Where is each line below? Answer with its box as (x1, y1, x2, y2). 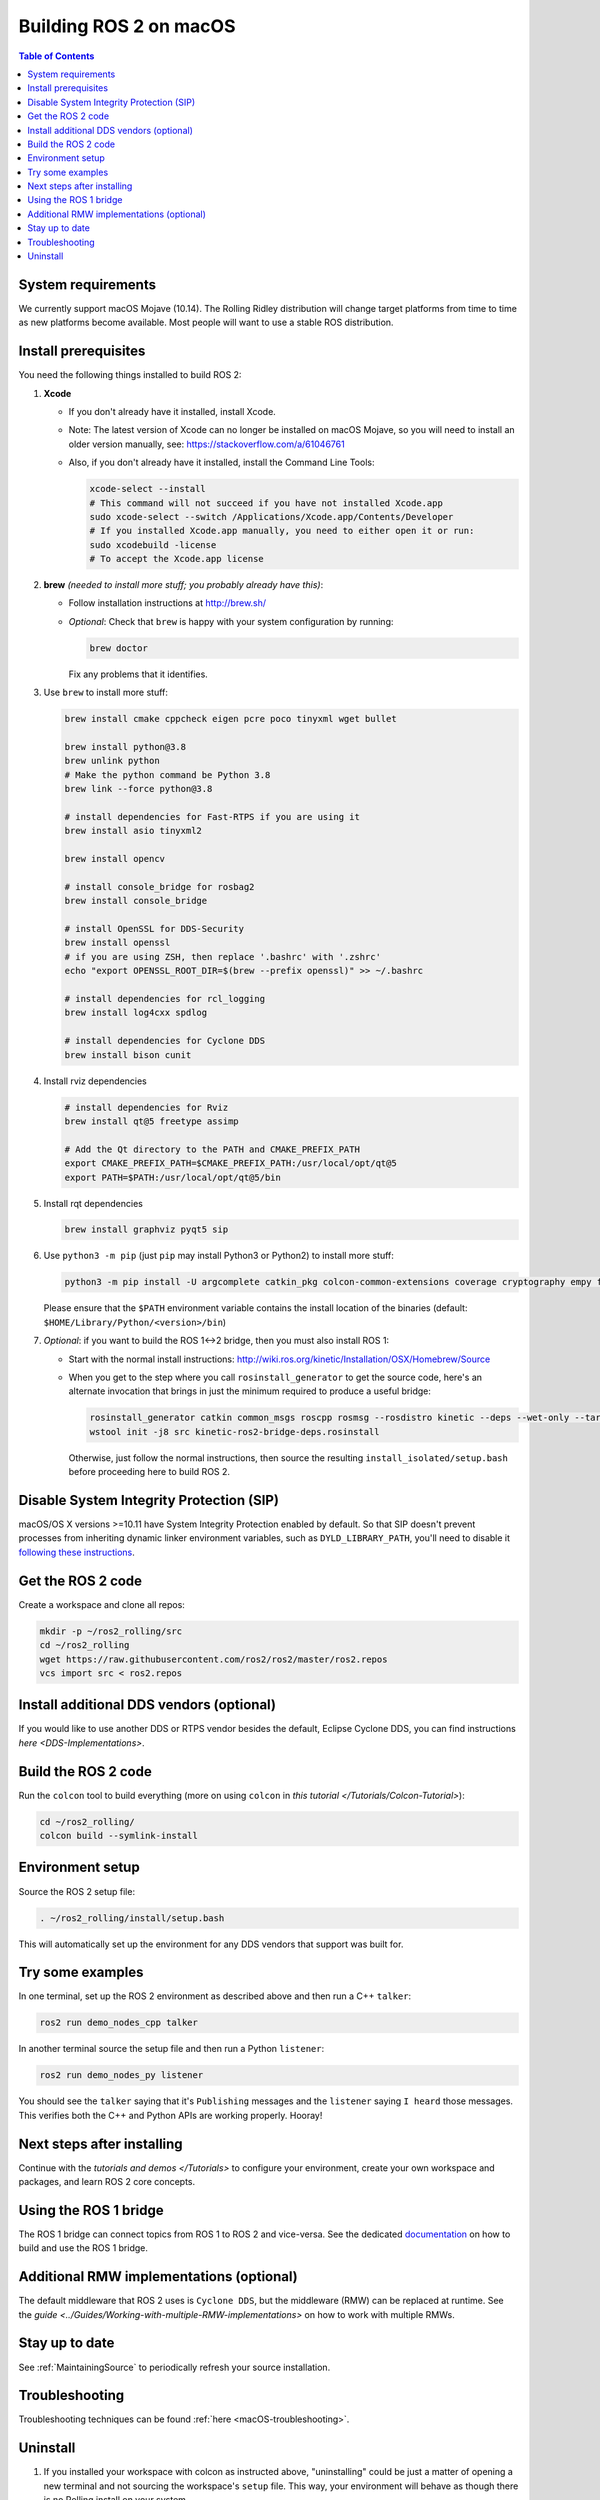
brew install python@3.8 (64, 741, 187, 752)
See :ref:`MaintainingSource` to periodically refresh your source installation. (18, 2361, 331, 2373)
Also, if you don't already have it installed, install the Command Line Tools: (68, 456, 375, 469)
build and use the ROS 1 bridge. (18, 2242, 149, 2254)
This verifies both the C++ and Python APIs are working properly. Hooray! (18, 2109, 323, 2121)
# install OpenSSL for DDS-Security (64, 923, 245, 935)
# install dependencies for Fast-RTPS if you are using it (64, 811, 360, 822)
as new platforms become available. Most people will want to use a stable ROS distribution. (18, 316, 394, 329)
